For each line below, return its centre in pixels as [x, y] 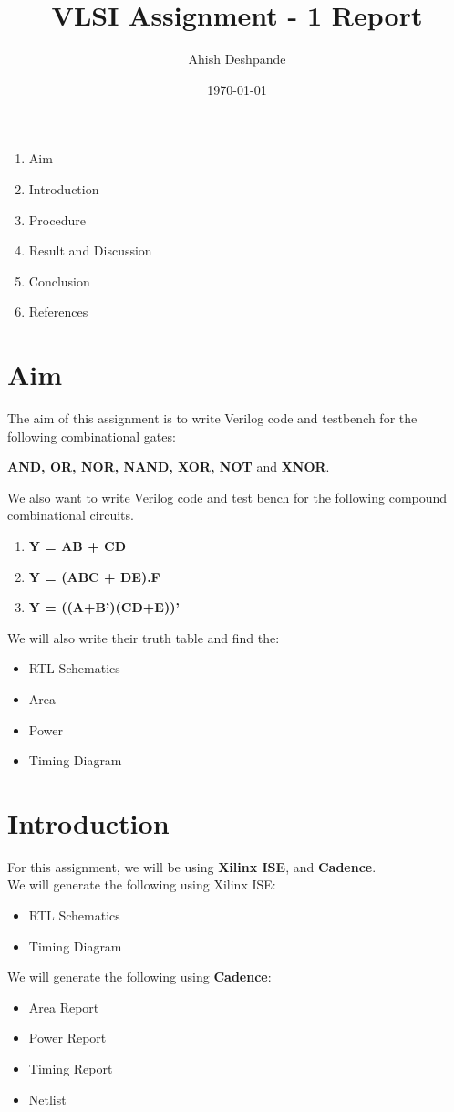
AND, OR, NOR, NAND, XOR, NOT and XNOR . [169, 467]
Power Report [67, 1038]
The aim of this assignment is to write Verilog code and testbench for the [212, 418]
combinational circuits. [71, 515]
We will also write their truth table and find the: [144, 637]
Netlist [47, 1099]
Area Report [64, 1007]
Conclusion [59, 281]
